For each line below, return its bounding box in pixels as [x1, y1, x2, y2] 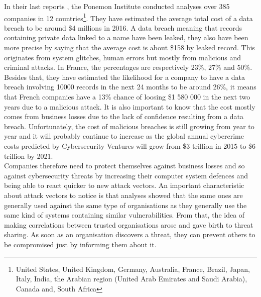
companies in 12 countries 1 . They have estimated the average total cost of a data [4, 11, 253, 23]
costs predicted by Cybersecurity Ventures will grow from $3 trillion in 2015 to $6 [4, 140, 256, 151]
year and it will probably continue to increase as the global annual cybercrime [4, 131, 244, 141]
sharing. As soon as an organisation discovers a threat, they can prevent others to [4, 229, 255, 240]
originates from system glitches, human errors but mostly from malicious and [4, 52, 241, 62]
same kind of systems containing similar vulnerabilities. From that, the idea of [4, 210, 245, 220]
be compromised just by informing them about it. [4, 239, 157, 249]
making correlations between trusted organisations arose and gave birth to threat [4, 219, 253, 230]
